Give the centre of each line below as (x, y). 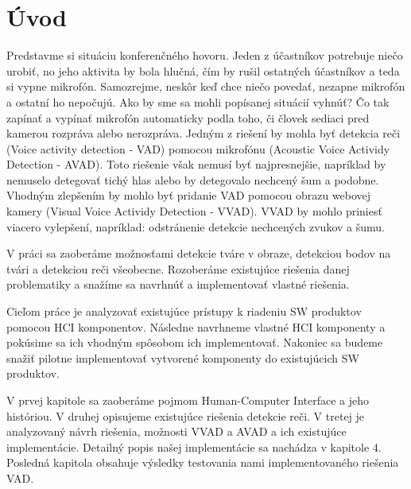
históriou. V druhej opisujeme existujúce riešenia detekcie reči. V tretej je (186, 415)
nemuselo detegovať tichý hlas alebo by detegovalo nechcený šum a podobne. (193, 179)
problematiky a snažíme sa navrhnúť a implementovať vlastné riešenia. (178, 284)
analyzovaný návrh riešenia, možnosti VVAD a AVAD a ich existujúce (176, 431)
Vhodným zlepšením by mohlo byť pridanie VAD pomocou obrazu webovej (189, 195)
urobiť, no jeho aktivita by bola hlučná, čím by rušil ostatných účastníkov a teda (203, 70)
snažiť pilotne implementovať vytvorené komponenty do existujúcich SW (183, 357)
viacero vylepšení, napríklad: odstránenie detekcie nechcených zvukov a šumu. (196, 226)
